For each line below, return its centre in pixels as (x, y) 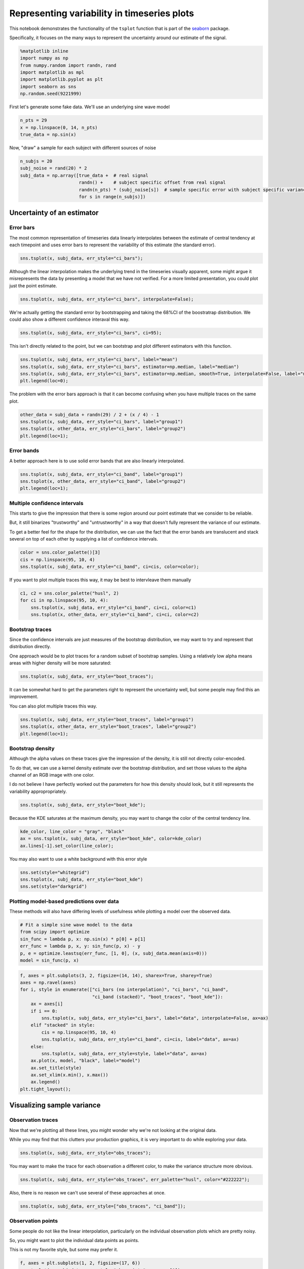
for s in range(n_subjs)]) (112, 196)
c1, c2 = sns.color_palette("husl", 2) (69, 593)
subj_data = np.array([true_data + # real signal (84, 175)
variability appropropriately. (38, 791)
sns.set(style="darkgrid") (53, 887)
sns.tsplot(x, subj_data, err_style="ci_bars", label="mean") (99, 360)
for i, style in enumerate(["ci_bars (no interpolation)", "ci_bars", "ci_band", (124, 990)
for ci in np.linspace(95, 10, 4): (64, 600)
